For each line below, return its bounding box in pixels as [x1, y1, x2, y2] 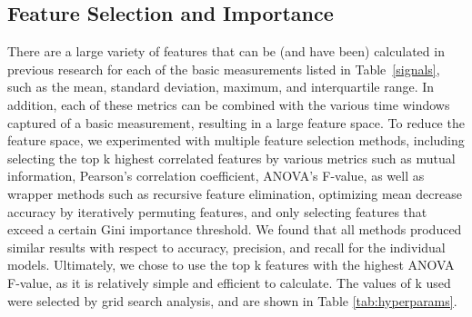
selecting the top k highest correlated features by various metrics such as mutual [7, 148, 456, 167]
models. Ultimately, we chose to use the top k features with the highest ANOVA [7, 255, 455, 274]
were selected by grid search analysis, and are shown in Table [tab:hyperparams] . [7, 291, 457, 310]
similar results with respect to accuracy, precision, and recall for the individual [7, 237, 446, 256]
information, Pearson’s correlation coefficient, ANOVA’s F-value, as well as [7, 166, 425, 185]
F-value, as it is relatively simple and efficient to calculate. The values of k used [7, 272, 451, 292]
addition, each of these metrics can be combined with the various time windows [7, 94, 450, 114]
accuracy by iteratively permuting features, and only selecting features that [7, 202, 427, 221]
